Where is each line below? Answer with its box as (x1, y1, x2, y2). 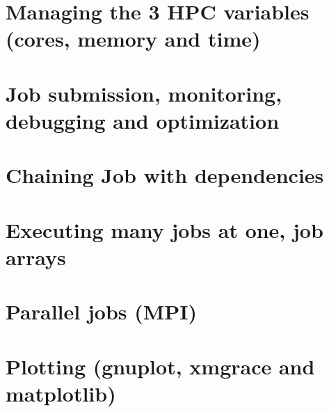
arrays (6, 242, 66, 271)
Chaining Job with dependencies (6, 161, 324, 189)
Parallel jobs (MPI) (6, 297, 198, 326)
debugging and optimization (6, 106, 280, 134)
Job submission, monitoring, (6, 79, 282, 107)
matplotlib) (6, 379, 116, 407)
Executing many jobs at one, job (6, 215, 323, 244)
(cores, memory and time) (6, 24, 261, 53)
